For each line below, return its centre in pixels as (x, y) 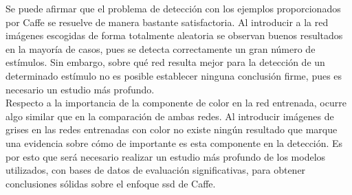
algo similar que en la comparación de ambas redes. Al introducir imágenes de (170, 116)
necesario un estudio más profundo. (80, 89)
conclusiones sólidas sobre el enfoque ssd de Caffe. (111, 183)
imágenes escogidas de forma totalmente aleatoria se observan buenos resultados (174, 35)
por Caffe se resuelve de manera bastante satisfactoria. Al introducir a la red (167, 22)
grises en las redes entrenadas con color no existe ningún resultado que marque (172, 129)
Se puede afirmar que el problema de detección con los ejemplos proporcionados (173, 8)
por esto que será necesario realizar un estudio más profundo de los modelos (166, 156)
